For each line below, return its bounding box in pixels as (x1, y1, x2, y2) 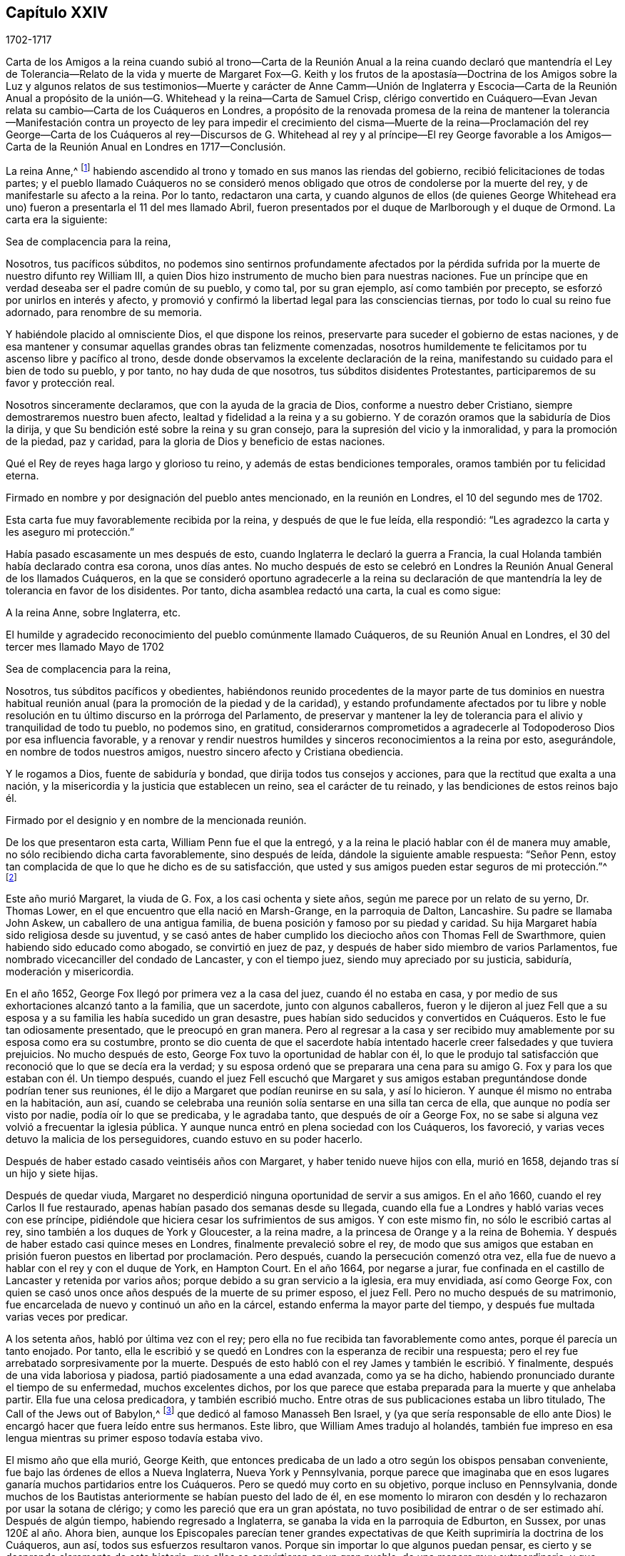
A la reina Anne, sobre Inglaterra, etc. (6, 606, 181, 619)
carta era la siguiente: (6, 213, 108, 226)
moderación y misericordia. (6, 965, 134, 978)
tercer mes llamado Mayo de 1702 (6, 641, 165, 654)
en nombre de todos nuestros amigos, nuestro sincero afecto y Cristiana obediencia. (6, 746, 404, 758)
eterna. (6, 469, 39, 482)
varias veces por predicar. (6, 1311, 128, 1323)
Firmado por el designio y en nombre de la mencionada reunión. (6, 814, 307, 827)
